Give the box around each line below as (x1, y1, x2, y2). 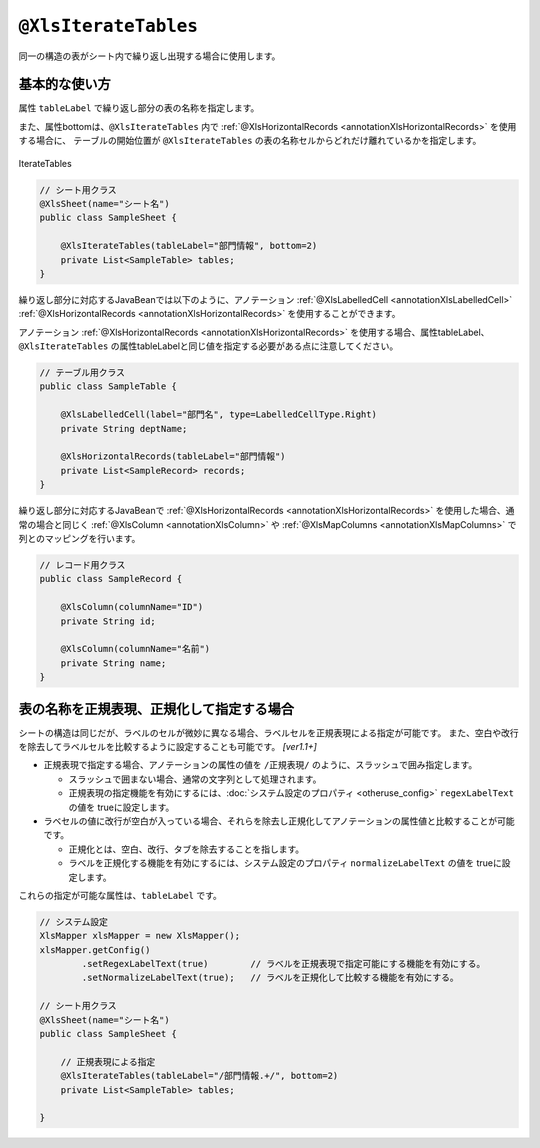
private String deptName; (60, 423, 188, 434)
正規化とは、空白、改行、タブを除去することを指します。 (68, 843, 305, 855)
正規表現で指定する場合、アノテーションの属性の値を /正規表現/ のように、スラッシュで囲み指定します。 (43, 759, 478, 771)
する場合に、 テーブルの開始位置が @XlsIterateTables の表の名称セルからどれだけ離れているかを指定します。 (18, 135, 482, 147)
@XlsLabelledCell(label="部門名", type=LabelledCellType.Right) (60, 409, 377, 420)
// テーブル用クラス (39, 367, 125, 379)
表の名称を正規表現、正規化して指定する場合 (18, 700, 295, 717)
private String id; (60, 615, 157, 627)
